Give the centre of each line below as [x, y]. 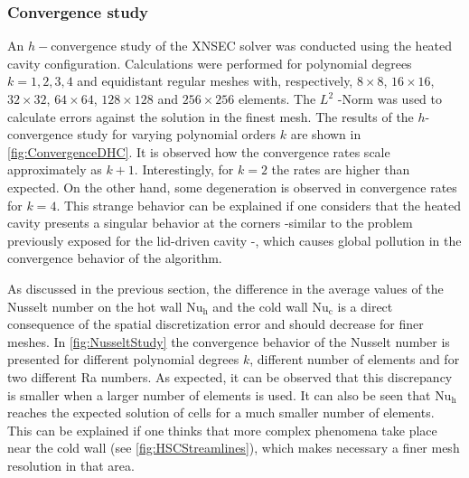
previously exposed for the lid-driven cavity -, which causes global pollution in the [234, 240]
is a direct [365, 306]
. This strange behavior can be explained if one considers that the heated [259, 205]
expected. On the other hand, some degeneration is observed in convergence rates [232, 187]
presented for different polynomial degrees [123, 359]
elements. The [277, 98]
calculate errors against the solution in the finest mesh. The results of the [211, 116]
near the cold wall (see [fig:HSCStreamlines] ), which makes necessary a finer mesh [234, 448]
